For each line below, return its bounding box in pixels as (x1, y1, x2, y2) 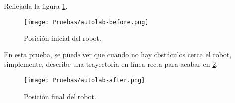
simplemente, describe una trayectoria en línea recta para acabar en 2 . (4, 59, 218, 69)
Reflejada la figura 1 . (4, 1, 68, 11)
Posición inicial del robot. (24, 33, 101, 43)
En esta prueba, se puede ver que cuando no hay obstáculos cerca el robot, (4, 49, 232, 59)
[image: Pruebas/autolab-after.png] (24, 77, 145, 84)
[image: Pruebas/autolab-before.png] (24, 18, 149, 26)
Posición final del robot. (24, 91, 96, 101)
